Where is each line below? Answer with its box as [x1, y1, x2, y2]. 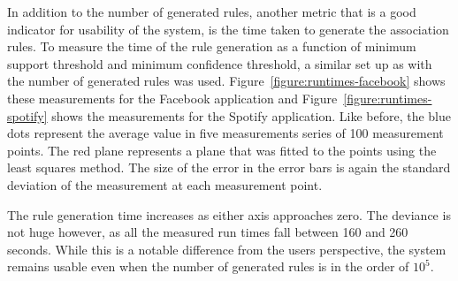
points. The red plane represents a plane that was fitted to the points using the [7, 140, 437, 159]
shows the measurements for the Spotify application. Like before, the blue [51, 106, 452, 125]
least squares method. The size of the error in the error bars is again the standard [7, 158, 451, 177]
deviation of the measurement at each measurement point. [7, 175, 323, 194]
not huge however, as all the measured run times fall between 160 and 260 [7, 223, 408, 241]
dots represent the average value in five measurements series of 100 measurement [7, 124, 444, 142]
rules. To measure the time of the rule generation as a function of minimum [7, 37, 416, 56]
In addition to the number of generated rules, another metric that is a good [7, 3, 416, 20]
